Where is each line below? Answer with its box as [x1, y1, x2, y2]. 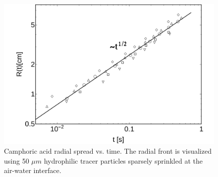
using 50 [4, 155, 29, 166]
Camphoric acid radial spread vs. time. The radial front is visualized [4, 145, 212, 156]
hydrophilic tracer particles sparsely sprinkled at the [44, 155, 203, 166]
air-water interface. [4, 165, 61, 176]
